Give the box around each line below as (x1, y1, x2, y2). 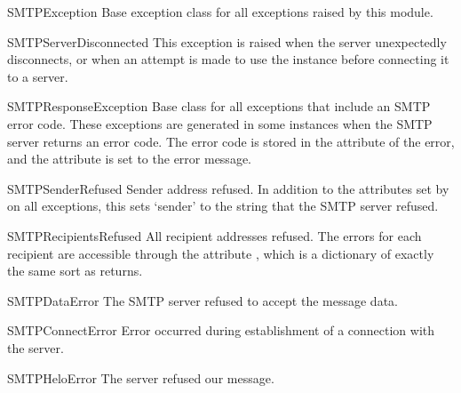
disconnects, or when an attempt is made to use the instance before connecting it (7, 50, 449, 68)
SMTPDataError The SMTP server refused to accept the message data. (7, 291, 398, 309)
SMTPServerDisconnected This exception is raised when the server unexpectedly (7, 32, 447, 51)
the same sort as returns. (7, 261, 143, 280)
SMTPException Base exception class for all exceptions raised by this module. (7, 3, 433, 20)
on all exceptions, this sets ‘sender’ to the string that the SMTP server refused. (7, 196, 439, 215)
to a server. (7, 67, 68, 85)
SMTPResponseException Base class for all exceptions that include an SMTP (7, 97, 431, 116)
